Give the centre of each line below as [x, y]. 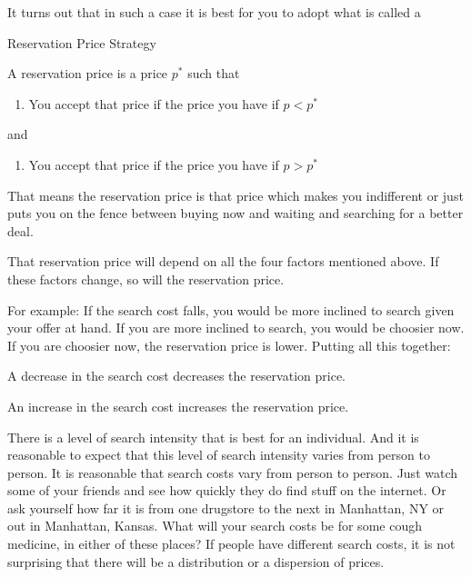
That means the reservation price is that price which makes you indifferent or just [235, 195]
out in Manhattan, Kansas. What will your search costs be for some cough [215, 526]
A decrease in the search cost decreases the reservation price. [176, 376]
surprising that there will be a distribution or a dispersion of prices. [196, 561]
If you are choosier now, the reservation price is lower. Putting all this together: [229, 345]
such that [214, 73]
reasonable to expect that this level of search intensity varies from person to [219, 455]
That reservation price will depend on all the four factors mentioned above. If [223, 261]
